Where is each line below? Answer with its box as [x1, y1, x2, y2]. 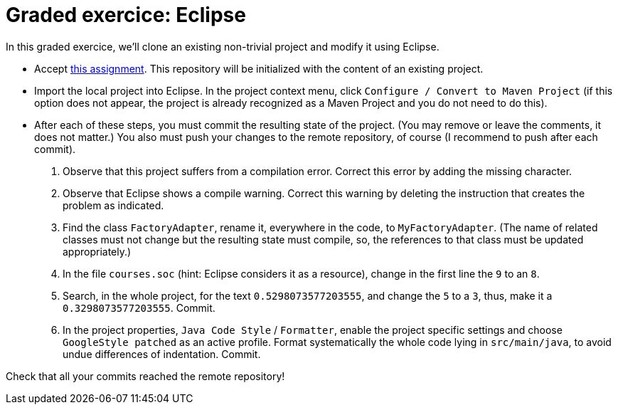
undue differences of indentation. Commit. [63, 347, 261, 360]
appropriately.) [63, 245, 132, 258]
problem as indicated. [63, 199, 164, 211]
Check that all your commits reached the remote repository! [6, 369, 285, 382]
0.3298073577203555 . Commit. [63, 301, 215, 314]
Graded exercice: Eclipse [6, 3, 246, 27]
